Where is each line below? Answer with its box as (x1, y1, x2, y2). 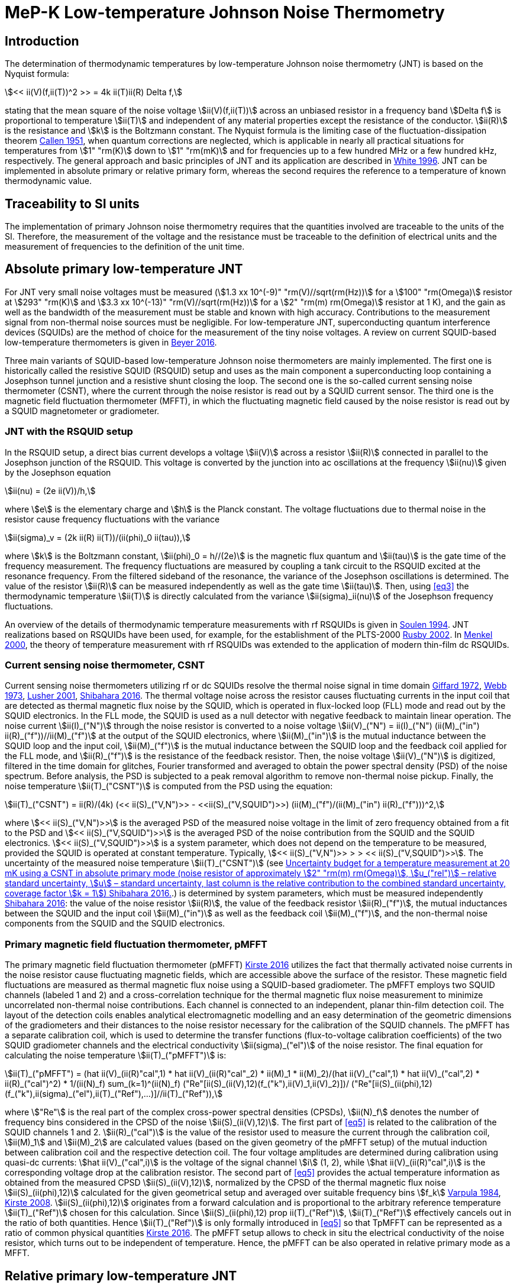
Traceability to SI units (5, 196, 140, 211)
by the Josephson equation (5, 467, 111, 477)
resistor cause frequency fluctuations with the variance (5, 514, 220, 524)
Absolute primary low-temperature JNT (5, 262, 243, 277)
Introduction (5, 33, 79, 49)
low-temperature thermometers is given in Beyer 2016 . (5, 337, 217, 347)
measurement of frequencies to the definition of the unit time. (5, 241, 245, 252)
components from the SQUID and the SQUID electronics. (5, 918, 225, 929)
